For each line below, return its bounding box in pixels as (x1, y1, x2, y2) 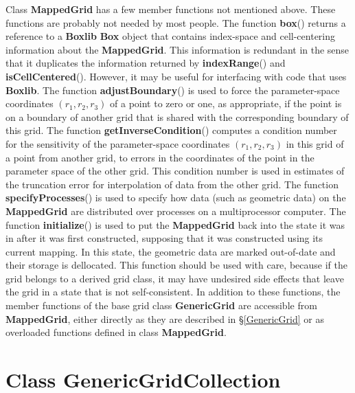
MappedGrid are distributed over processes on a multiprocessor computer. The (5, 203, 346, 218)
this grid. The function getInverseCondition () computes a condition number (5, 123, 337, 137)
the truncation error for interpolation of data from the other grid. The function (5, 177, 339, 191)
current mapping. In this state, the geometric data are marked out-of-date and (5, 244, 336, 258)
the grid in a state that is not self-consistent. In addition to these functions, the (5, 284, 341, 299)
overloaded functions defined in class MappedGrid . (5, 325, 227, 339)
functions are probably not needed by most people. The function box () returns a (5, 15, 346, 30)
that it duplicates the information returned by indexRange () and (5, 56, 286, 70)
